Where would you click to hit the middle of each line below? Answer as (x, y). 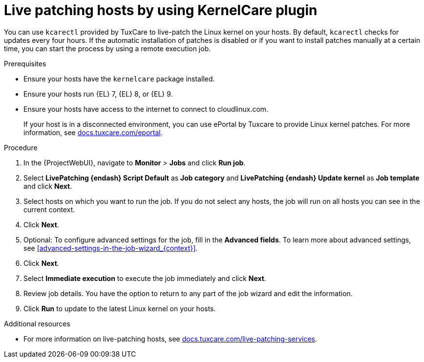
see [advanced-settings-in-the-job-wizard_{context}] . (111, 248)
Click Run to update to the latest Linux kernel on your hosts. (120, 308)
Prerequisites (25, 63)
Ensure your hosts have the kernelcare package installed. (119, 79)
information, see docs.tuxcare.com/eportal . (93, 132)
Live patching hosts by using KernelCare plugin (161, 10)
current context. (49, 209)
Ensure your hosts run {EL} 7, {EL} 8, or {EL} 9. (98, 94)
